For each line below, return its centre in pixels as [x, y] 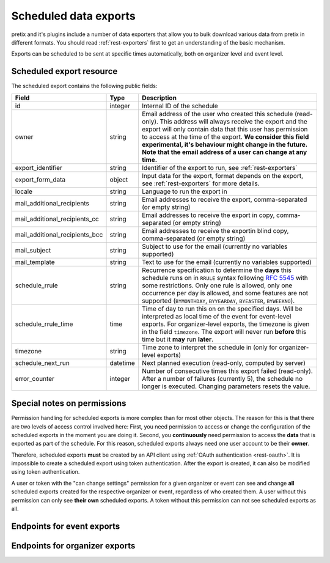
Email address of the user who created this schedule [217, 114]
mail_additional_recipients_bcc [59, 234]
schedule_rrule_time [44, 324]
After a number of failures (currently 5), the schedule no [222, 378]
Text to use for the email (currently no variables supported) [226, 262]
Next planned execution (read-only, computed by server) [223, 362]
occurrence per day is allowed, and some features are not [225, 293]
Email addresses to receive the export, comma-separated [224, 199]
